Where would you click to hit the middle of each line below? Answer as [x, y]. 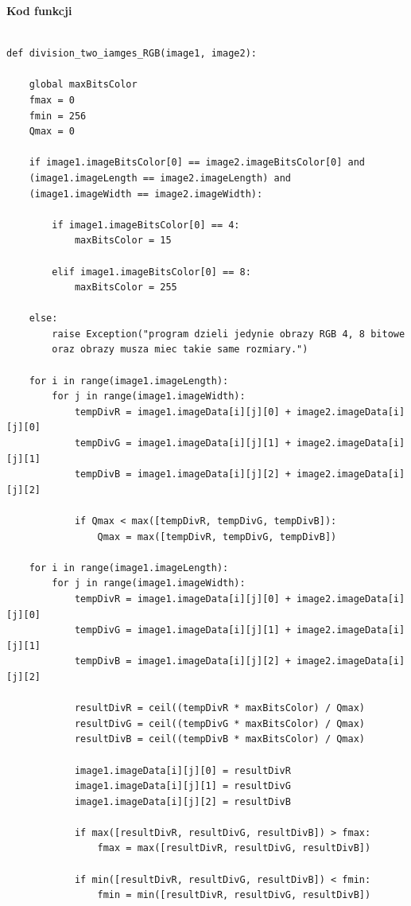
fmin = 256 [58, 116]
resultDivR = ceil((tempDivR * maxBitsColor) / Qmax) [220, 708]
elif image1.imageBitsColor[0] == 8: [151, 272]
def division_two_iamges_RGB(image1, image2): [132, 54]
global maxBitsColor [83, 85]
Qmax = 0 [52, 132]
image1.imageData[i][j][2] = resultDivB [182, 801]
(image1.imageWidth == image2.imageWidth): [146, 194]
